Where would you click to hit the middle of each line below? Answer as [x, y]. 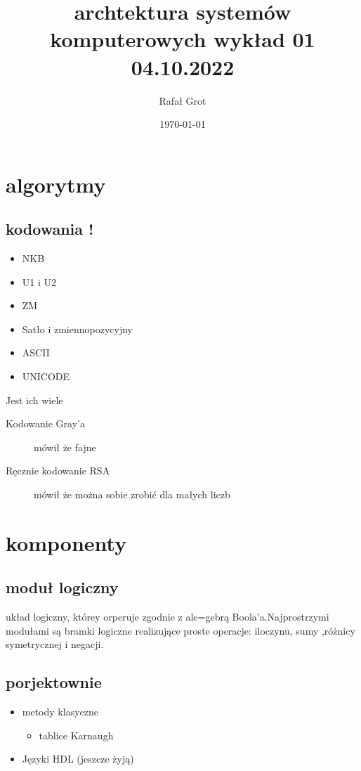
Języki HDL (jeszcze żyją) [78, 759]
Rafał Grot [183, 100]
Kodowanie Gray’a [45, 423]
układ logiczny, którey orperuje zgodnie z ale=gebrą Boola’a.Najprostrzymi [168, 617]
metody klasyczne [60, 712]
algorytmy [56, 184]
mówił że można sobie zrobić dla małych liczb [132, 494]
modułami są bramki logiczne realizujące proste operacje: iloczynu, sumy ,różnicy [180, 630]
